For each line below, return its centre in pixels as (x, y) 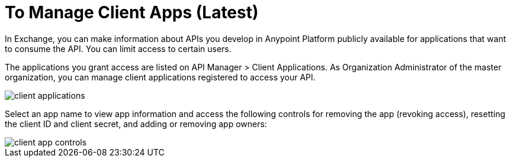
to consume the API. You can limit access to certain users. (118, 48)
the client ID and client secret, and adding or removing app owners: (136, 124)
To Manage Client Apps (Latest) (132, 12)
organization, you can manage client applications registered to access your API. (160, 77)
